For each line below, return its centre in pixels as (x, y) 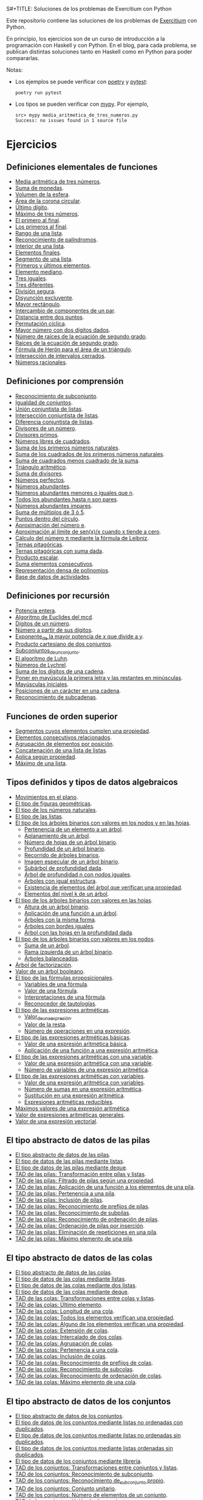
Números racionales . (41, 362)
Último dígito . (32, 207)
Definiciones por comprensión (65, 381)
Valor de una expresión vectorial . (56, 1121)
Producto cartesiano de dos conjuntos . (64, 644)
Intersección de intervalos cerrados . (60, 356)
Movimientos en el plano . (46, 797)
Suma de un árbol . (47, 945)
